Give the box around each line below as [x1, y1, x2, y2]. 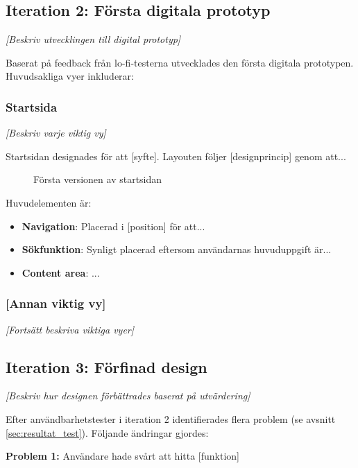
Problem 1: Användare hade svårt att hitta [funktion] [6, 449, 239, 463]
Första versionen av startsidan [33, 172, 162, 187]
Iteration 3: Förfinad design [6, 356, 207, 377]
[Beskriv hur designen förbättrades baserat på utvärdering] [6, 388, 250, 403]
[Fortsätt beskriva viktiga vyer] [6, 322, 135, 336]
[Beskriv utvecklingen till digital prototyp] [6, 32, 181, 46]
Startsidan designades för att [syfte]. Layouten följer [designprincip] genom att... [6, 148, 346, 163]
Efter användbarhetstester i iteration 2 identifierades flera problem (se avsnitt [6, 411, 336, 426]
